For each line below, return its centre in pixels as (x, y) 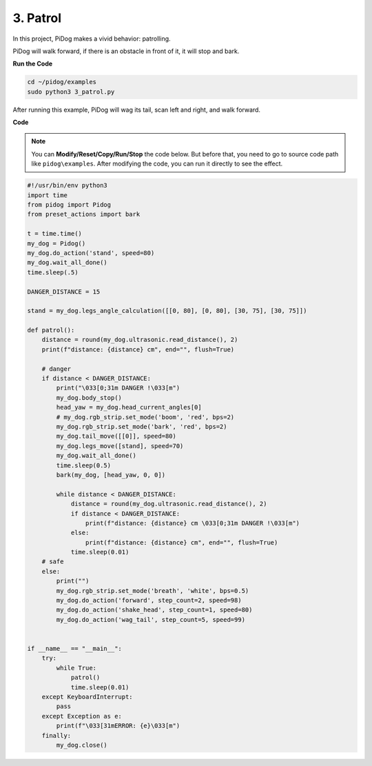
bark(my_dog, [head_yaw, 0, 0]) (111, 475)
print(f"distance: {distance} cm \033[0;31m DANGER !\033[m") (192, 523)
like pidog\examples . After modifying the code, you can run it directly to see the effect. (157, 164)
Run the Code (33, 64)
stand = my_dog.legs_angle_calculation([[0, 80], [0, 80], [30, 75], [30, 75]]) (167, 311)
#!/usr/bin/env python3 (68, 185)
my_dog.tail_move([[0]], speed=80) (116, 436)
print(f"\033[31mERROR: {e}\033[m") (118, 726)
